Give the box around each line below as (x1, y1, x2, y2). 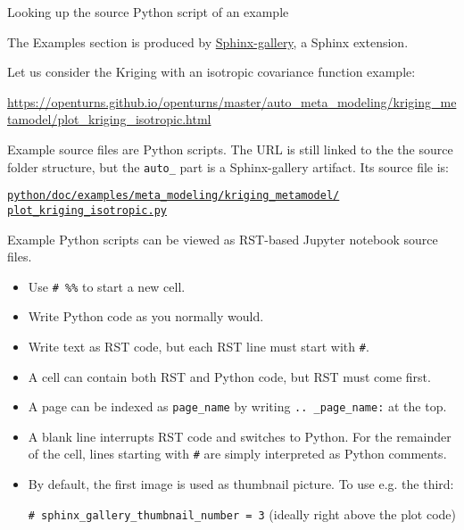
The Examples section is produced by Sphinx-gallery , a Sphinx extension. (7, 32, 409, 51)
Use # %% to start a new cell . (28, 277, 186, 295)
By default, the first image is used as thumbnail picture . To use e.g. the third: (28, 475, 454, 493)
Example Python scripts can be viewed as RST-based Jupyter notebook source (7, 229, 438, 248)
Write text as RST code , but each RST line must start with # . (28, 336, 369, 355)
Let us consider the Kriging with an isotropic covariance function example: (7, 62, 416, 81)
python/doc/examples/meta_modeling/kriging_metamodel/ (7, 189, 340, 203)
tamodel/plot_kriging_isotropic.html (7, 110, 211, 128)
